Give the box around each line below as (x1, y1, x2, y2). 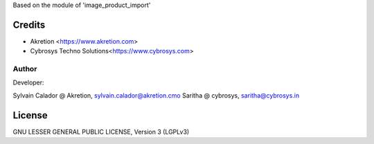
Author (12, 64, 37, 74)
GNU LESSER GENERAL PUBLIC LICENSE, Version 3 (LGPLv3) (12, 127, 190, 136)
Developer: (12, 78, 44, 87)
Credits (12, 19, 46, 30)
